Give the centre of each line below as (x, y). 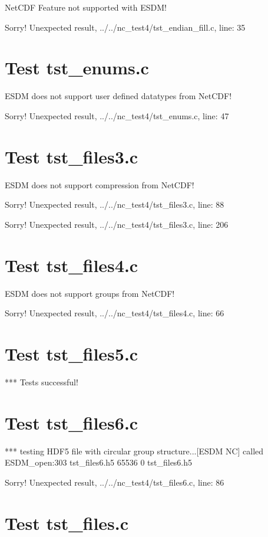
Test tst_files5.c (72, 353)
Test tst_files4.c (72, 265)
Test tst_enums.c (77, 68)
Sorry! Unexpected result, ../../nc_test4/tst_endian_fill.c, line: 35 (125, 27)
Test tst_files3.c (72, 156)
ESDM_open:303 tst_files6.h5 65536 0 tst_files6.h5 (99, 462)
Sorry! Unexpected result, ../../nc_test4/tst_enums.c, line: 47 (117, 115)
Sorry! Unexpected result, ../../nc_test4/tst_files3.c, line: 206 (117, 224)
